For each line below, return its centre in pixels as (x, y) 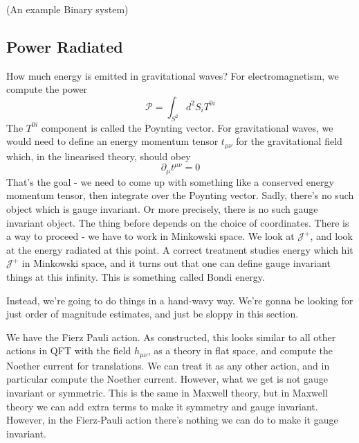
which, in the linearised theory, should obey (99, 156)
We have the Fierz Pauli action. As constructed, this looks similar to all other (171, 337)
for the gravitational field (289, 141)
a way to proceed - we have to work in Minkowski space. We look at (150, 236)
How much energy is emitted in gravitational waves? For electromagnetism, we (173, 75)
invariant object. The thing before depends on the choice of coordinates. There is (178, 222)
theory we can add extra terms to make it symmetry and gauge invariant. (162, 406)
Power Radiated (65, 46)
